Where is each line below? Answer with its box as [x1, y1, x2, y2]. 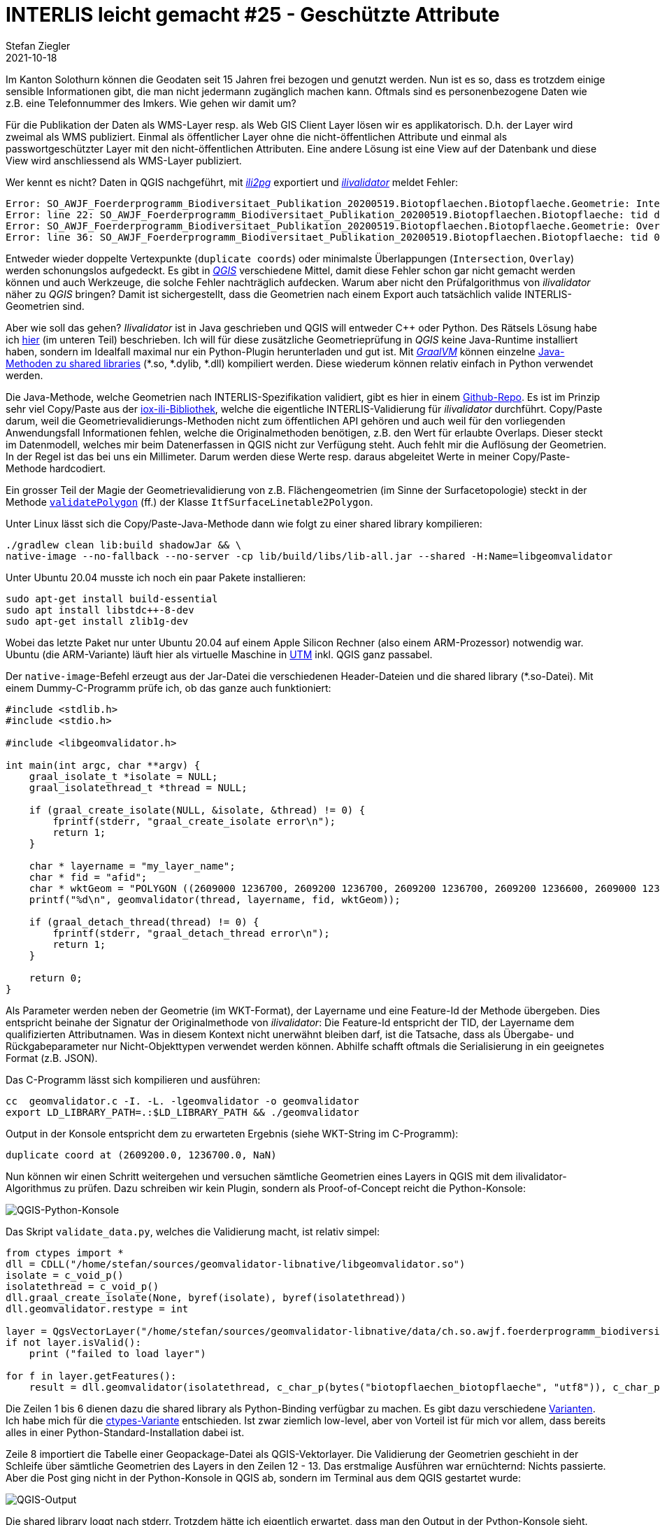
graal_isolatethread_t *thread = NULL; [29, 781, 247, 793]
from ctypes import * [6, 1247, 124, 1258]
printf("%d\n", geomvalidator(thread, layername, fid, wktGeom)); [29, 893, 401, 905]
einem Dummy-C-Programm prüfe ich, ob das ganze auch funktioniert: [6, 681, 331, 694]
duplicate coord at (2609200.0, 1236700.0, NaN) [6, 1149, 277, 1161]
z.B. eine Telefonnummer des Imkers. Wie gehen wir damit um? [6, 97, 296, 109]
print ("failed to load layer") [29, 1347, 206, 1359]
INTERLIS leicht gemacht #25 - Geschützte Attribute [6, 3, 500, 27]
